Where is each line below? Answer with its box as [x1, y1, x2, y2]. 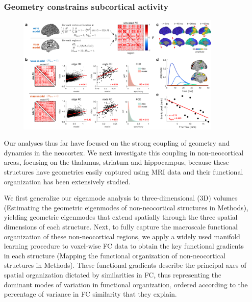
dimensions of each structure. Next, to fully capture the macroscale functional [4, 222, 238, 232]
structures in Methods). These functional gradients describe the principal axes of [4, 260, 247, 270]
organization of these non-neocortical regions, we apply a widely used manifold [4, 231, 240, 241]
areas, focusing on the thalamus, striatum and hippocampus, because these [4, 157, 229, 167]
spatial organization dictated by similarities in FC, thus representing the [4, 270, 222, 279]
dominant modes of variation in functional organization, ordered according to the [4, 279, 248, 289]
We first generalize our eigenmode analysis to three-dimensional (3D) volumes [4, 193, 238, 203]
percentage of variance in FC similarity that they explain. [4, 289, 177, 299]
